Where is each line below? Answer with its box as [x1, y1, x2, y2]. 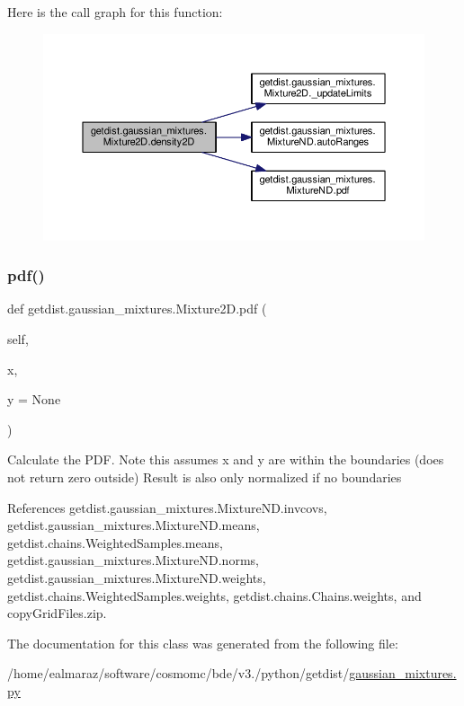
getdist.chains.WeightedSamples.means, [7, 533, 223, 552]
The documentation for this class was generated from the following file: [7, 633, 398, 652]
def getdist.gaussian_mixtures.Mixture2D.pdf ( [7, 299, 267, 318]
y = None [7, 390, 61, 409]
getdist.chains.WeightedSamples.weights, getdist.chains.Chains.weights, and [7, 586, 422, 605]
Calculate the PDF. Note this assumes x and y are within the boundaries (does [7, 450, 444, 469]
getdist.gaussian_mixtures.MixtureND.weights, [7, 568, 266, 587]
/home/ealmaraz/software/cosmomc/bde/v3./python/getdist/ [7, 664, 350, 683]
